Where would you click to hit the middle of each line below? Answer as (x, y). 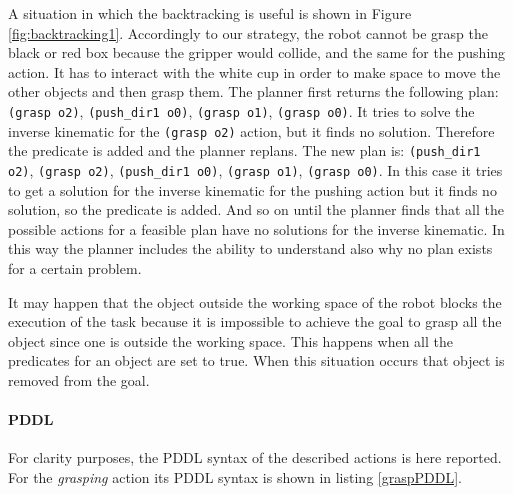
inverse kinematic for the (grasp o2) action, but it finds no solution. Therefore (251, 130)
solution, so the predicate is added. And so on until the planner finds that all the (256, 209)
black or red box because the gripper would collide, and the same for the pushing (257, 52)
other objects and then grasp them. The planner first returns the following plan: (253, 91)
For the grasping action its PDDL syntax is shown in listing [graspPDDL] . (235, 476)
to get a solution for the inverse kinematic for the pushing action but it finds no (252, 189)
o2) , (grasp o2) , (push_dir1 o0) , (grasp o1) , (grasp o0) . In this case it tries (255, 169)
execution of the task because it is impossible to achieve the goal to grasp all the (255, 321)
